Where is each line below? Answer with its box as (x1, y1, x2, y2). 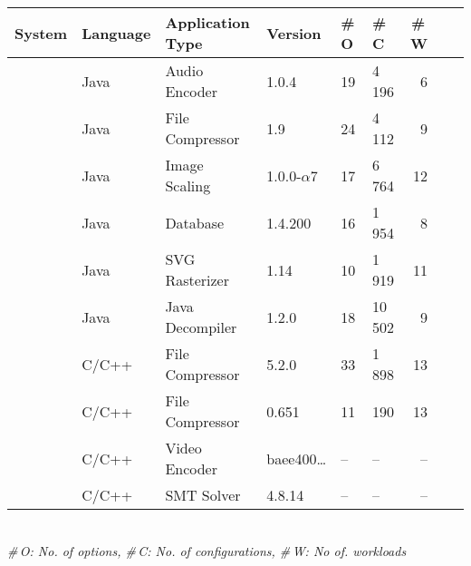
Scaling (165, 175, 211, 196)
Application (165, 12, 250, 33)
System (14, 22, 68, 44)
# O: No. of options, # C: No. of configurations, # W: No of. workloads (7, 541, 407, 560)
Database (165, 211, 225, 233)
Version (266, 22, 322, 44)
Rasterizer (165, 269, 229, 290)
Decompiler (165, 317, 237, 337)
